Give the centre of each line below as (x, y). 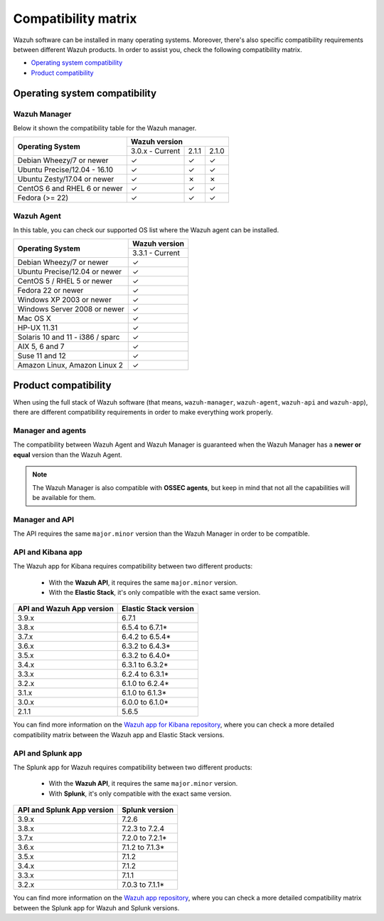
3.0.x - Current (155, 151)
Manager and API (44, 519)
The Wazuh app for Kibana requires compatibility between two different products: (133, 566)
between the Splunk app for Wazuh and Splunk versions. (96, 907)
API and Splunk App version (65, 810)
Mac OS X (34, 318)
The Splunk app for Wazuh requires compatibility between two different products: (133, 767)
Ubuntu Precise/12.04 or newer (70, 272)
